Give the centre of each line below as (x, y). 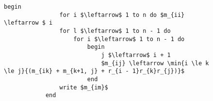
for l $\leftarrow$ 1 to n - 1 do (115, 31)
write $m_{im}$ (84, 87)
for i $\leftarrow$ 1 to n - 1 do (129, 39)
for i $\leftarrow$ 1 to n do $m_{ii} (122, 15)
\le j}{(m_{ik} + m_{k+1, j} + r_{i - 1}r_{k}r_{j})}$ (94, 71)
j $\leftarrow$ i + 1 (136, 55)
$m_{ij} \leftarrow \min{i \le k (155, 63)
